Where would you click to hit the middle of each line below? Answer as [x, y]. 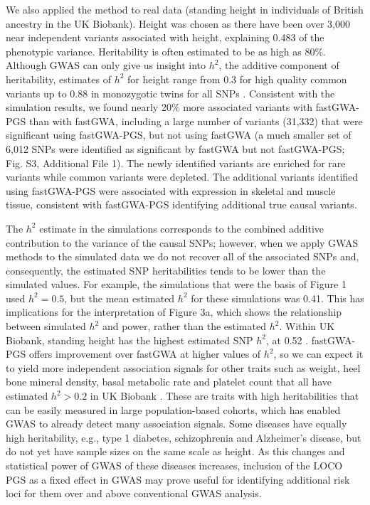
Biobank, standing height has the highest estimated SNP [129, 340]
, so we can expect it [318, 354]
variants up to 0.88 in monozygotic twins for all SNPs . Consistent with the [170, 93]
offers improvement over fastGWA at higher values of [145, 354]
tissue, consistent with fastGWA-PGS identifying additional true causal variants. [181, 204]
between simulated [46, 326]
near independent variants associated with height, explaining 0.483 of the [165, 37]
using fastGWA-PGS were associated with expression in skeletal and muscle [171, 190]
